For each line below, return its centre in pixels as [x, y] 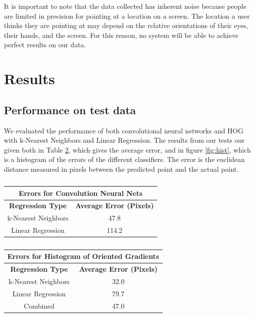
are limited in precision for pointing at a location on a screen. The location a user [127, 16]
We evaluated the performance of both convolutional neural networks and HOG [124, 130]
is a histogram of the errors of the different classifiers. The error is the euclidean [125, 159]
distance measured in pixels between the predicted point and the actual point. [121, 169]
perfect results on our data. [45, 45]
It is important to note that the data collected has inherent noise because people [125, 6]
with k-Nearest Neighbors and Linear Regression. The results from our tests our [124, 140]
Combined [39, 305]
